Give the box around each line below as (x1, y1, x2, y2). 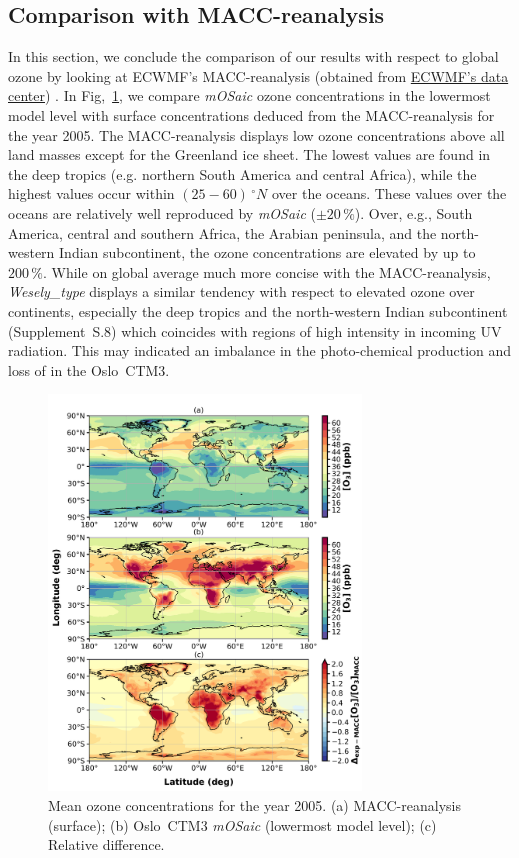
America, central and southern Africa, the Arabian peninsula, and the (8, 222, 437, 243)
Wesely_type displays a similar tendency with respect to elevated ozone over (8, 281, 475, 302)
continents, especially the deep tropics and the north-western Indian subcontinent (8, 300, 508, 321)
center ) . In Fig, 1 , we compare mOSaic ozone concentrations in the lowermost (8, 85, 491, 106)
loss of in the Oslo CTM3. (8, 359, 170, 380)
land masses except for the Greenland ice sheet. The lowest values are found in (8, 144, 491, 165)
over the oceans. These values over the (271, 183, 507, 204)
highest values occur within (8, 183, 175, 204)
